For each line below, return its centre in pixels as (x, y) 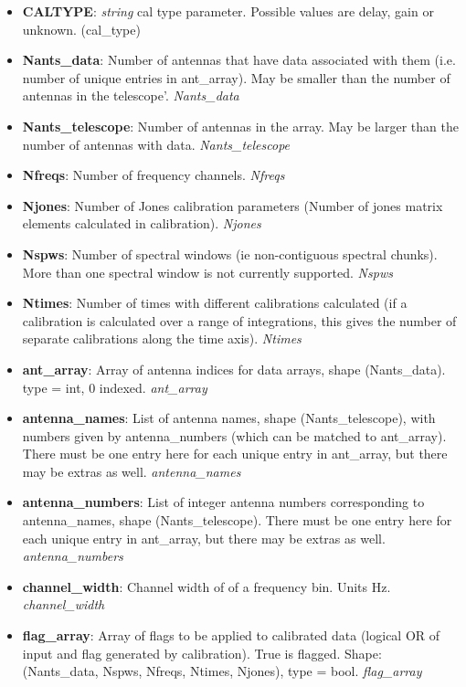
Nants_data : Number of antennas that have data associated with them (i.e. (239, 60)
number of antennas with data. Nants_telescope (156, 144)
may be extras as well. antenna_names (132, 471)
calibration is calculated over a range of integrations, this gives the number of (239, 320)
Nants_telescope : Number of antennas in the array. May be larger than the (240, 126)
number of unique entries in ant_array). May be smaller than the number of (236, 77)
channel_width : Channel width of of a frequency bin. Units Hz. (207, 586)
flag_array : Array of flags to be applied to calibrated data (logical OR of (231, 635)
